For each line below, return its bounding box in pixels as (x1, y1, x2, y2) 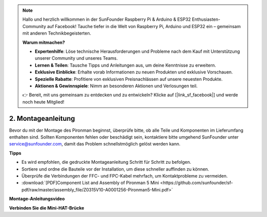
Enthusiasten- (192, 16, 221, 22)
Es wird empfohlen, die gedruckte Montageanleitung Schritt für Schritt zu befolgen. (21, 159, 191, 165)
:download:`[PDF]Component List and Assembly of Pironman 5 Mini (21, 180, 159, 186)
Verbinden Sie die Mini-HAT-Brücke (9, 205, 85, 211)
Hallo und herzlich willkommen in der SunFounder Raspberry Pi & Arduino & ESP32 (22, 16, 191, 22)
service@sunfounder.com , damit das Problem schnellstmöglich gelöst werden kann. (9, 141, 180, 147)
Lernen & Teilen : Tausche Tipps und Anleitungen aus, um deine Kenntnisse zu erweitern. (35, 62, 216, 68)
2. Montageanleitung (9, 114, 75, 123)
